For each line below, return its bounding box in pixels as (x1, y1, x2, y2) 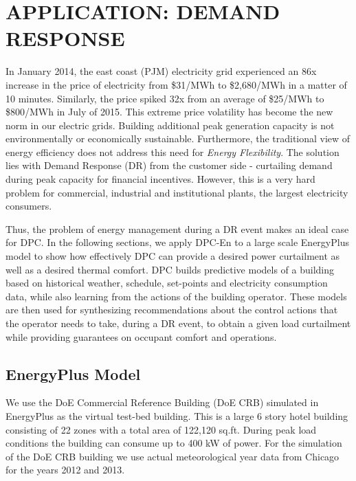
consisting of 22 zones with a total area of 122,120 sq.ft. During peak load (5, 422, 317, 436)
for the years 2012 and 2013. (5, 462, 125, 477)
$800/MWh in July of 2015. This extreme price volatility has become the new (5, 104, 333, 119)
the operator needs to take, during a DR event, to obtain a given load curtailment (5, 316, 351, 330)
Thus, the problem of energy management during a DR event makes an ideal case (5, 221, 349, 236)
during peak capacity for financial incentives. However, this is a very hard (5, 172, 315, 186)
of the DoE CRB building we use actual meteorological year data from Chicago (5, 449, 340, 463)
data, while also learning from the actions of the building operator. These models (5, 289, 347, 303)
